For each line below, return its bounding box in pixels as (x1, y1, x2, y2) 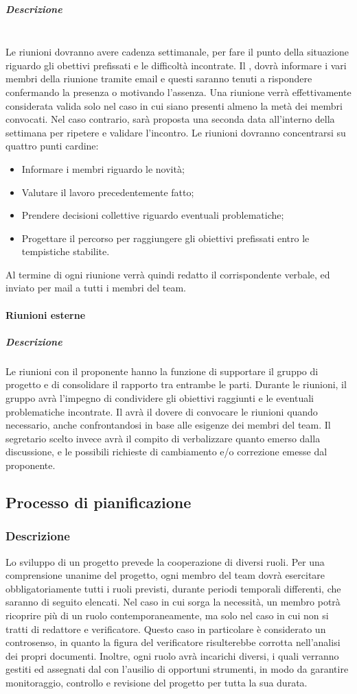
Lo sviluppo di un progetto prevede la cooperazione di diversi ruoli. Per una (5, 554, 325, 569)
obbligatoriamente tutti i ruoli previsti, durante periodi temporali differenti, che (5, 581, 341, 595)
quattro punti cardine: (5, 139, 99, 153)
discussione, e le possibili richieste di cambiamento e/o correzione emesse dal (5, 444, 327, 459)
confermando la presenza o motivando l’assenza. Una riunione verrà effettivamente (5, 84, 352, 99)
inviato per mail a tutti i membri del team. (5, 280, 186, 295)
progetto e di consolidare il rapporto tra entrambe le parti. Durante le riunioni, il (5, 377, 347, 392)
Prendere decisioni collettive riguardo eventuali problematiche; (21, 208, 284, 222)
